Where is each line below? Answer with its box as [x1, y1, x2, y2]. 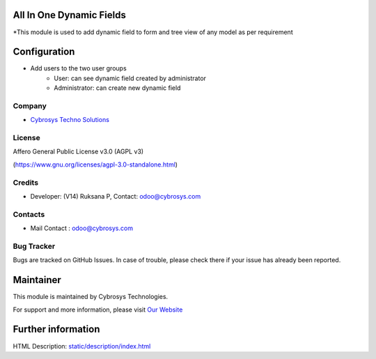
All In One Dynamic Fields [13, 9, 127, 21]
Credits [13, 178, 38, 188]
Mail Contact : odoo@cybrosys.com [30, 224, 134, 233]
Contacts [13, 209, 45, 219]
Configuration [13, 46, 75, 58]
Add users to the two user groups [30, 64, 127, 72]
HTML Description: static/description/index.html [13, 342, 151, 350]
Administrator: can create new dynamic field [54, 84, 181, 92]
